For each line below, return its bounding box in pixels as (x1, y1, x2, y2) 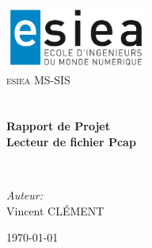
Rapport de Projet (6, 118, 110, 134)
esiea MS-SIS (6, 71, 70, 87)
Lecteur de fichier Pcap (6, 134, 136, 150)
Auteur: (6, 187, 44, 203)
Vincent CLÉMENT (6, 202, 104, 219)
